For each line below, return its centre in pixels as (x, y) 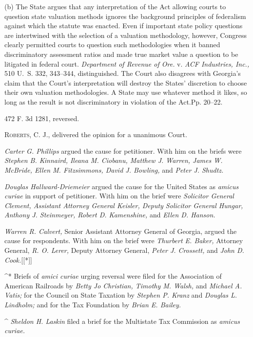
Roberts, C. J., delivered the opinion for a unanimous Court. (96, 134)
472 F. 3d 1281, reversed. (42, 118)
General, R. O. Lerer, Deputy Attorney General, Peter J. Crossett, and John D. (124, 250)
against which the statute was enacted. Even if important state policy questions (124, 26)
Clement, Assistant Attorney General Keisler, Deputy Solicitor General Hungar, (124, 205)
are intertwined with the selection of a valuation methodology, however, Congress (126, 35)
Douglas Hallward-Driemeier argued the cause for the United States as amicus (122, 186)
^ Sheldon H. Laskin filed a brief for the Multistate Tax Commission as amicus (122, 321)
